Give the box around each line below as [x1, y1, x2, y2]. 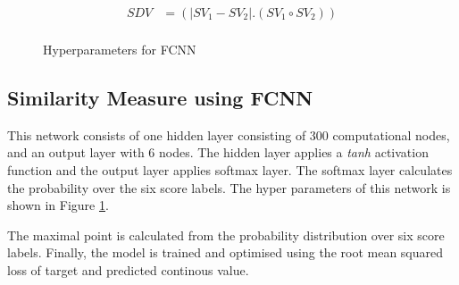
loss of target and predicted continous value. [7, 261, 249, 280]
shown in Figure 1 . [7, 196, 109, 214]
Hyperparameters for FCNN [43, 40, 196, 59]
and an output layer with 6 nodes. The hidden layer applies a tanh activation [7, 143, 429, 162]
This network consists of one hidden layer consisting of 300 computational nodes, [7, 125, 450, 144]
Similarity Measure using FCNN [7, 84, 313, 112]
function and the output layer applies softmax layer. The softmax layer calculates [7, 161, 453, 180]
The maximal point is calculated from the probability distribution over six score [7, 225, 445, 244]
